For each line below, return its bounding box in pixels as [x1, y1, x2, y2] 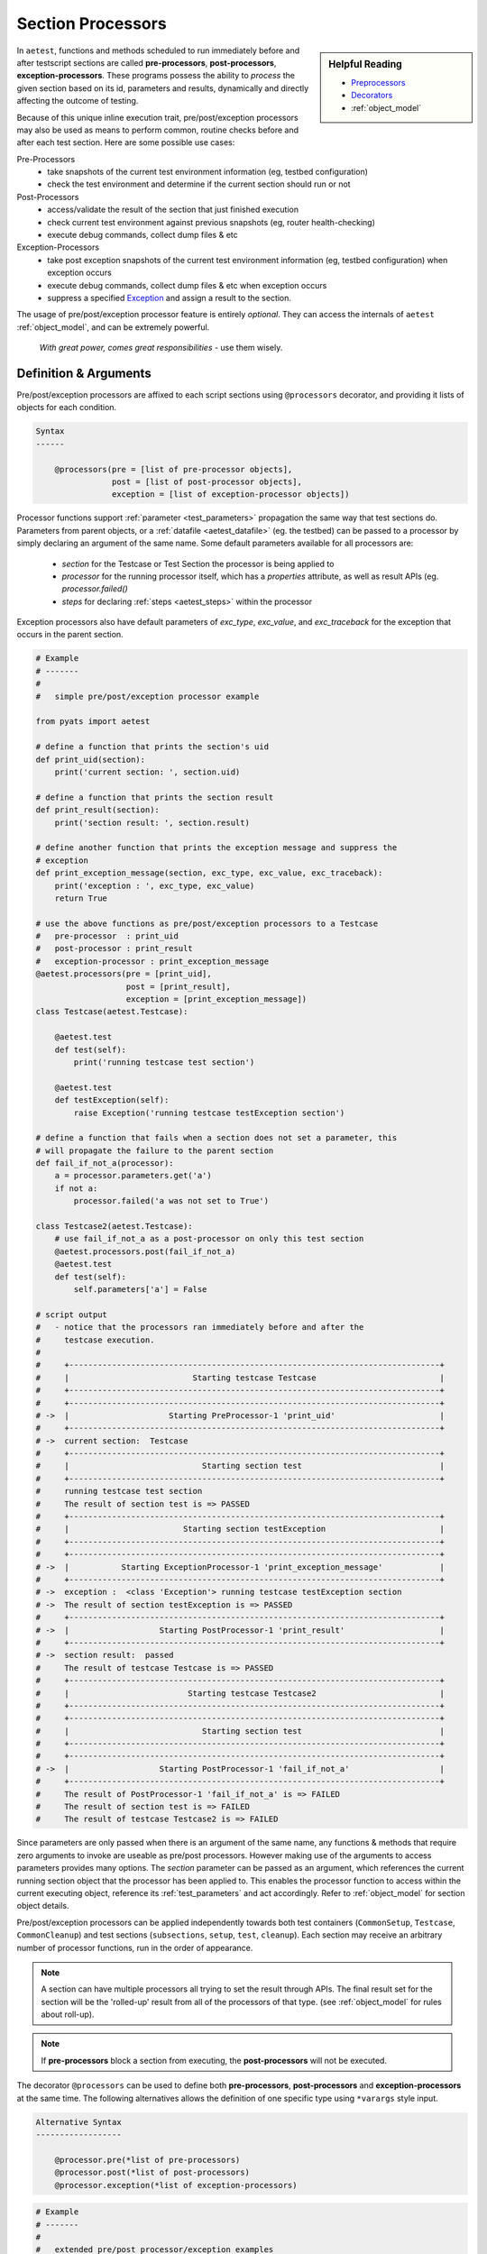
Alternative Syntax [35, 2117, 122, 2127]
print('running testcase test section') [73, 1057, 255, 1067]
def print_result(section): [35, 805, 160, 815]
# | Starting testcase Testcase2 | [35, 1688, 446, 1699]
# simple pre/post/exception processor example [35, 691, 260, 701]
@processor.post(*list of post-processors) [54, 2167, 250, 2177]
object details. [16, 1901, 69, 1911]
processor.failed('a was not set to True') [73, 1196, 270, 1206]
